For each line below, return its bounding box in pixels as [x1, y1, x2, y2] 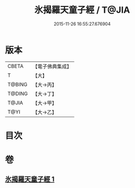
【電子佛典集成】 [32, 63, 72, 70]
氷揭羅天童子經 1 [5, 175, 55, 184]
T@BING [7, 81, 28, 88]
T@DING [7, 90, 28, 97]
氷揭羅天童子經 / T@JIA [34, 4, 131, 16]
